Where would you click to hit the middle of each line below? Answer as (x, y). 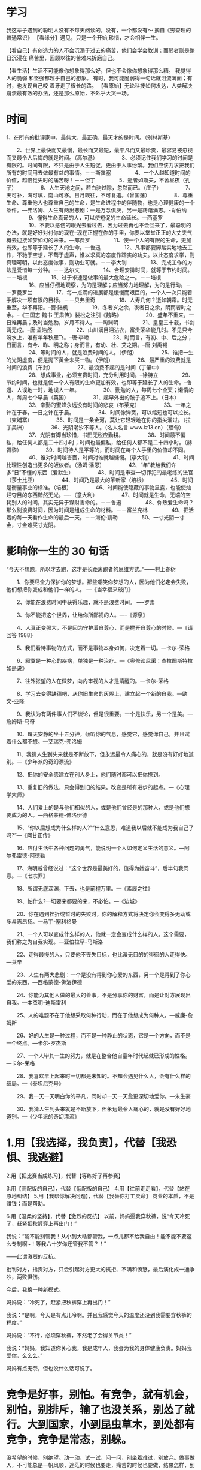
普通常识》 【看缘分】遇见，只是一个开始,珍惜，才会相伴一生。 (84, 37)
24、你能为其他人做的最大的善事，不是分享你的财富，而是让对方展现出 (104, 995)
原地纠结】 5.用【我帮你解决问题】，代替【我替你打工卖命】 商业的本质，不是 (100, 1196)
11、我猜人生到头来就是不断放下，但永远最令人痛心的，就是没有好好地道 (105, 754)
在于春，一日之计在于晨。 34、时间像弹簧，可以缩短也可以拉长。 (103, 412)
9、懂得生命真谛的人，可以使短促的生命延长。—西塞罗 (96, 217)
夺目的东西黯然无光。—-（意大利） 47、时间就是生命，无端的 (98, 495)
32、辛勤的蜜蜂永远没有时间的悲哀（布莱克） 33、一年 (107, 405)
